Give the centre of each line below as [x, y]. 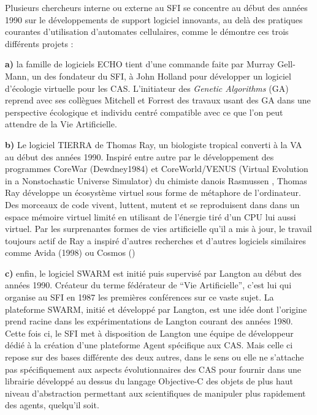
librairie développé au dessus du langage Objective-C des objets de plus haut [149, 381]
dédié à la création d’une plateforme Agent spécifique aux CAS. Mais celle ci [149, 345]
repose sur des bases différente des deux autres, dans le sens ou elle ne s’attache [155, 357]
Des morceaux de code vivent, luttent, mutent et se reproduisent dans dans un [152, 204]
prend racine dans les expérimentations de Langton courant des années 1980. [149, 321]
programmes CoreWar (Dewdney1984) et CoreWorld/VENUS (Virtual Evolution [157, 169]
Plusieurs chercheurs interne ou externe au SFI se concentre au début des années [156, 7]
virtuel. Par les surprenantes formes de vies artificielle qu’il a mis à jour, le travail [158, 229]
